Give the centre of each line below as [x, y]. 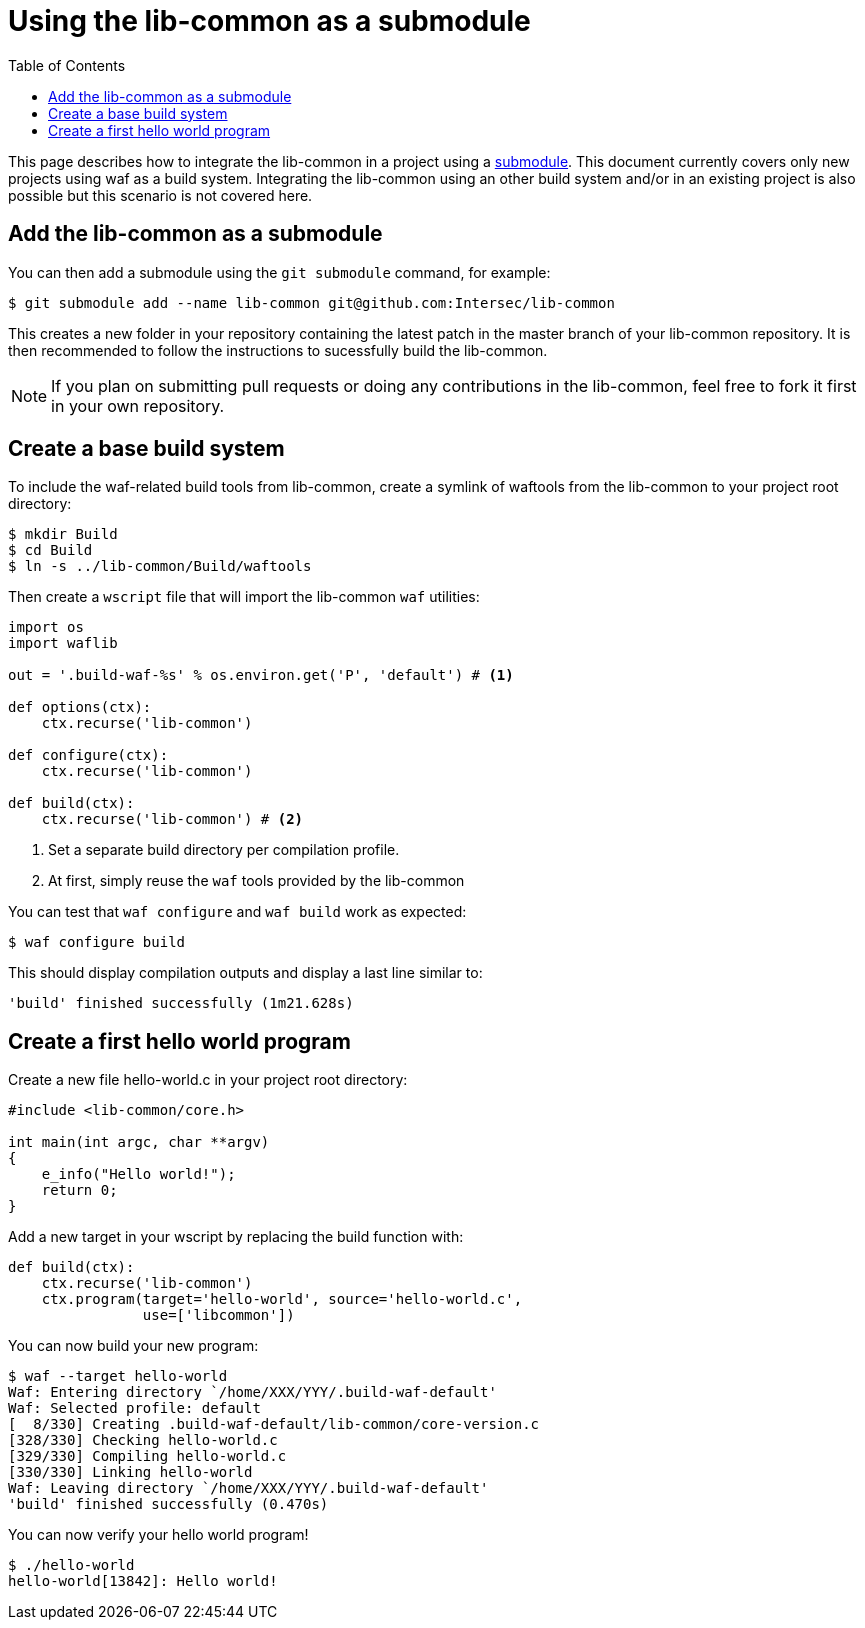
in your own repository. [138, 405]
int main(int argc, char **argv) [139, 1142]
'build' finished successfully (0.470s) [168, 1504]
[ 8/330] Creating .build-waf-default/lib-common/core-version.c [274, 1424]
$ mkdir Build [63, 534]
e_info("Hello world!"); [138, 1174]
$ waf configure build [97, 942]
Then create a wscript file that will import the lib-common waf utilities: [244, 597]
